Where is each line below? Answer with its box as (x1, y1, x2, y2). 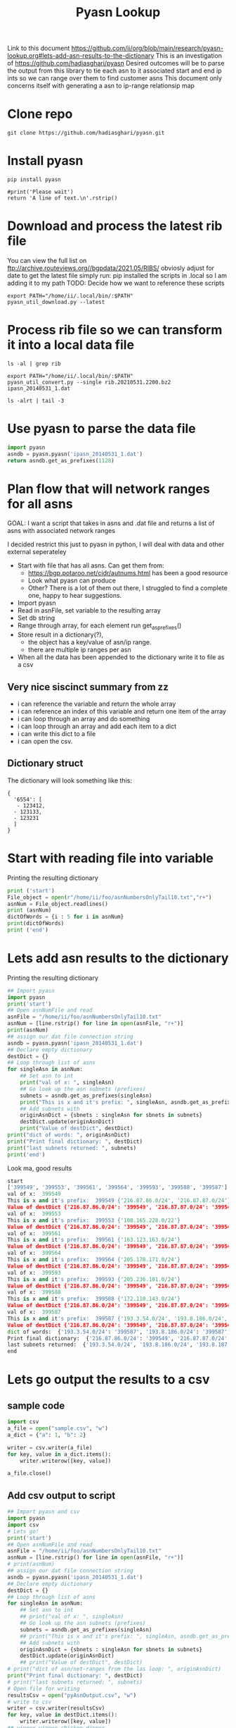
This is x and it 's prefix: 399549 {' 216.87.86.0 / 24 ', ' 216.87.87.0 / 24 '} (7, 1197, 231, 1204)
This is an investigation (155, 51, 223, 60)
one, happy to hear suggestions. (27, 592, 122, 600)
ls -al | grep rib (7, 360, 61, 367)
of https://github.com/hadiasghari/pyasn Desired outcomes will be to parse (7, 59, 225, 68)
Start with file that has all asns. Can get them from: (17, 561, 164, 570)
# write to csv (7, 1698, 52, 1705)
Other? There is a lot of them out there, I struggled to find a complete (27, 584, 228, 592)
